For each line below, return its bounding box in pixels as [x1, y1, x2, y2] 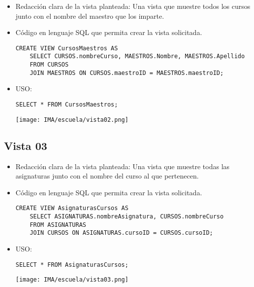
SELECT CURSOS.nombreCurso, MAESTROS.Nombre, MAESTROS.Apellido [30, 53, 245, 60]
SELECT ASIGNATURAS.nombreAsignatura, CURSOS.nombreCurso [30, 213, 224, 220]
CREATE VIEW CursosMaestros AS [15, 44, 118, 52]
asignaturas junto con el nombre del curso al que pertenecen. [15, 171, 199, 181]
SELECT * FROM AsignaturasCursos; [15, 261, 128, 268]
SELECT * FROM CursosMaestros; [15, 101, 118, 108]
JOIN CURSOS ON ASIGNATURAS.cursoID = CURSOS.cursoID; [30, 229, 213, 237]
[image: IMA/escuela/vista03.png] [15, 276, 128, 284]
